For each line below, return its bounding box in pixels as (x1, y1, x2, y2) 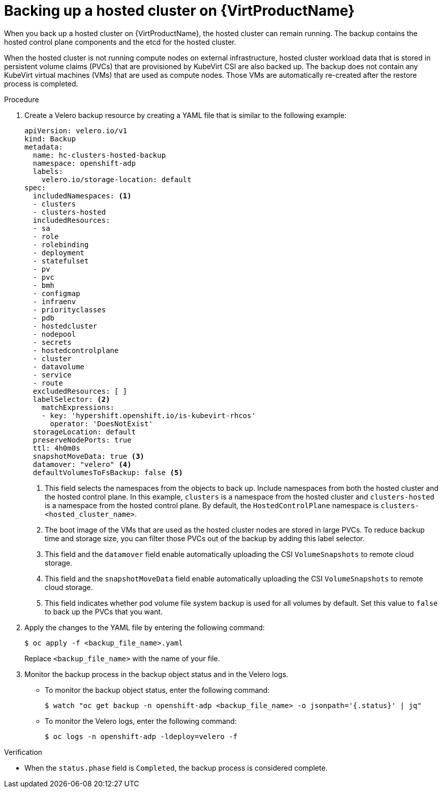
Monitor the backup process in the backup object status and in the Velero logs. (24, 669, 289, 679)
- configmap (33, 289, 80, 298)
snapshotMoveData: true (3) (33, 452, 145, 460)
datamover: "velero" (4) (33, 460, 132, 468)
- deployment (33, 248, 85, 257)
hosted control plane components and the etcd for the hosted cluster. (4, 37, 236, 46)
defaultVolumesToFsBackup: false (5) (33, 468, 183, 477)
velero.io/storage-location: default (41, 175, 192, 184)
